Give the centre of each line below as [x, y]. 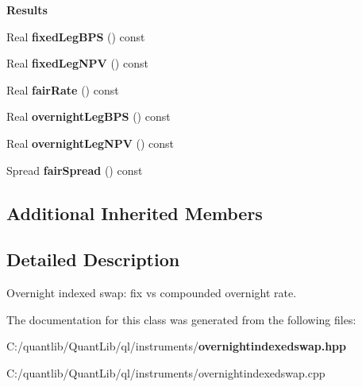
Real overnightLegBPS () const [89, 116]
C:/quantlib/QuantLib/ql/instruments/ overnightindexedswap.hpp [177, 346]
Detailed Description [93, 259]
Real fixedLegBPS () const [76, 36]
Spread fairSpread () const [75, 170]
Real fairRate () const [63, 89]
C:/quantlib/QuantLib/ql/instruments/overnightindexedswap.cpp [166, 372]
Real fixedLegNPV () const [77, 63]
